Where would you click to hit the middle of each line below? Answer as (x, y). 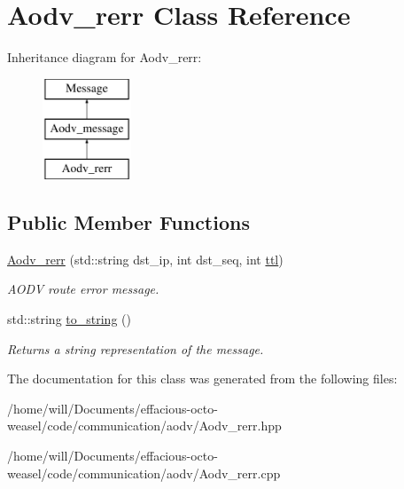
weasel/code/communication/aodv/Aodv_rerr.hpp (144, 426)
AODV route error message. (83, 289)
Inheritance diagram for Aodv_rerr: (105, 57)
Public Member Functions (128, 222)
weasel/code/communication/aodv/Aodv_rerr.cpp (144, 473)
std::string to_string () (69, 319)
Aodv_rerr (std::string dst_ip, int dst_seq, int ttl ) (145, 259)
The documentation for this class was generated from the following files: (202, 379)
